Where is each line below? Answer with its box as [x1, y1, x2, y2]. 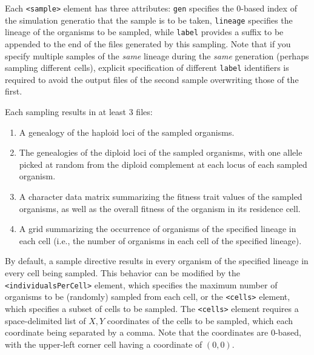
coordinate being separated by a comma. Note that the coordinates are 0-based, [5, 326, 301, 339]
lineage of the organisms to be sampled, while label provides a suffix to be [5, 25, 284, 38]
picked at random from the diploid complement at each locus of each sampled [19, 158, 307, 170]
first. [5, 85, 22, 98]
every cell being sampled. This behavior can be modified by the [5, 266, 240, 279]
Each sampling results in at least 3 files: [5, 105, 153, 118]
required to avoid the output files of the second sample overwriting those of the [5, 73, 299, 85]
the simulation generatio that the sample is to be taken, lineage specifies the [5, 13, 293, 26]
